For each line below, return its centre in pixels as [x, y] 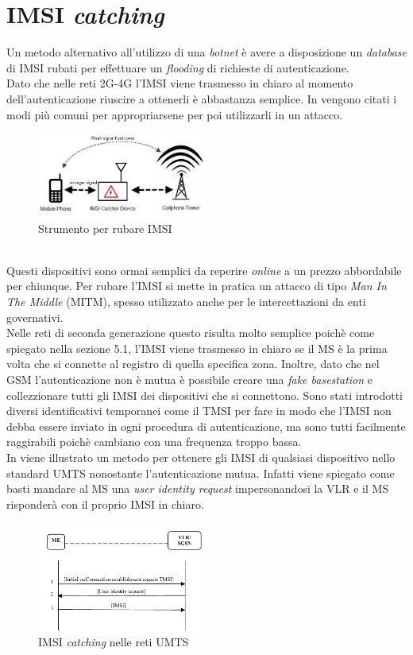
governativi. [35, 317]
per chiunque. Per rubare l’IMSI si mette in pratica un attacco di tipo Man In [197, 286]
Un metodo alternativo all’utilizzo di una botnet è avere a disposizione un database [206, 52]
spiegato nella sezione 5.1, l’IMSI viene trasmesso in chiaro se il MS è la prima [197, 348]
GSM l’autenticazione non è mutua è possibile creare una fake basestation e [189, 380]
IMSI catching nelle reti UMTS [114, 642]
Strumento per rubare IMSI [105, 228]
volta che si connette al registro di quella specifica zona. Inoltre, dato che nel [193, 364]
